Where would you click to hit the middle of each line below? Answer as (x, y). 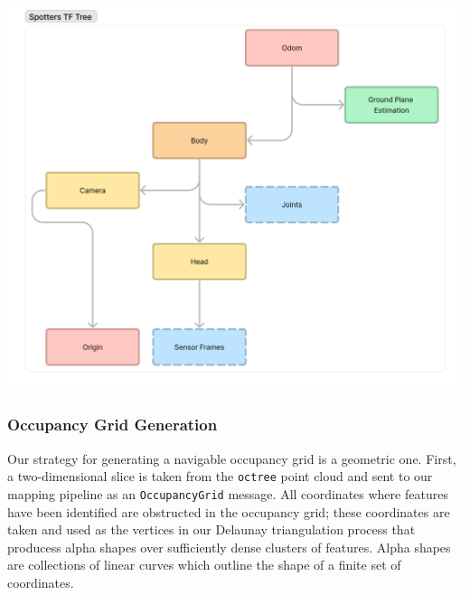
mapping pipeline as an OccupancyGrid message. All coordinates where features (228, 493)
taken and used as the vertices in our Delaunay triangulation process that (211, 529)
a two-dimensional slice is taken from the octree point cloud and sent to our (220, 476)
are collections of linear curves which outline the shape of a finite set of (204, 565)
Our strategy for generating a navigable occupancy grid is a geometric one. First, (232, 458)
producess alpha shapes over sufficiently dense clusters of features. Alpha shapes (229, 547)
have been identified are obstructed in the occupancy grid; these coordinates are (229, 511)
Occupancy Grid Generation (113, 425)
